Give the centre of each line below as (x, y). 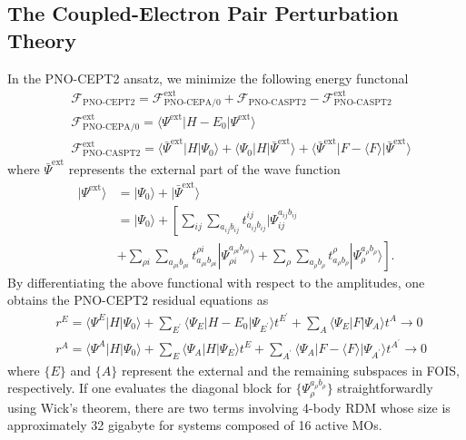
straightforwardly (385, 388)
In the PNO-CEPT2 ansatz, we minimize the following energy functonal (208, 78)
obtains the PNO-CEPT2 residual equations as (138, 300)
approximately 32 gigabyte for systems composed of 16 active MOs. (195, 425)
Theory (42, 39)
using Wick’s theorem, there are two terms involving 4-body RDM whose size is (229, 407)
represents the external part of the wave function (204, 169)
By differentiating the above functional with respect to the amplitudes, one (216, 282)
